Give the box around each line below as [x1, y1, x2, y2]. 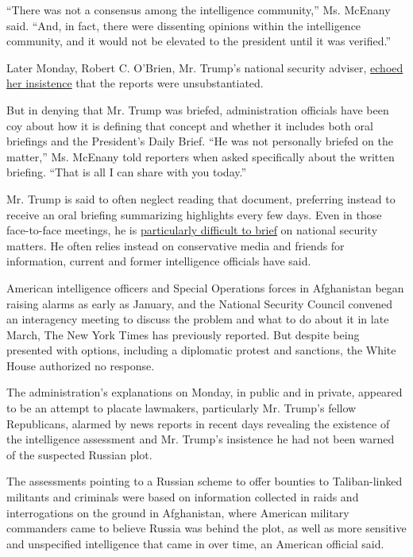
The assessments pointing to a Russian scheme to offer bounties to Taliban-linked [6, 473, 403, 489]
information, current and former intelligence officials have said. [6, 253, 311, 269]
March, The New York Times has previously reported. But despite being [6, 326, 360, 342]
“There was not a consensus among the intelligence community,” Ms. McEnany [6, 2, 391, 17]
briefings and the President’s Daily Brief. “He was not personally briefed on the [6, 133, 393, 149]
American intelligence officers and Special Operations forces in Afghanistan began [6, 279, 404, 296]
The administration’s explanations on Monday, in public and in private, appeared [6, 384, 403, 400]
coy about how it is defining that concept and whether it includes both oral [6, 117, 373, 133]
